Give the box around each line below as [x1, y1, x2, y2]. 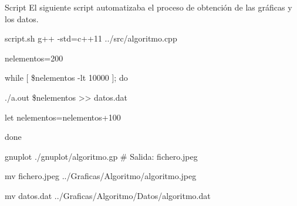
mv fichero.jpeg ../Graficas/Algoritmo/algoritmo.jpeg [5, 170, 197, 182]
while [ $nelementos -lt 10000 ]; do [5, 71, 128, 84]
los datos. [5, 12, 39, 25]
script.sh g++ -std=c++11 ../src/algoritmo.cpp [5, 32, 177, 44]
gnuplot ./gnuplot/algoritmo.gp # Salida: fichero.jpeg [5, 150, 198, 162]
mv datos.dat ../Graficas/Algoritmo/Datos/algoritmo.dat [5, 189, 211, 201]
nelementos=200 [5, 51, 63, 64]
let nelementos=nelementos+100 [5, 111, 121, 123]
